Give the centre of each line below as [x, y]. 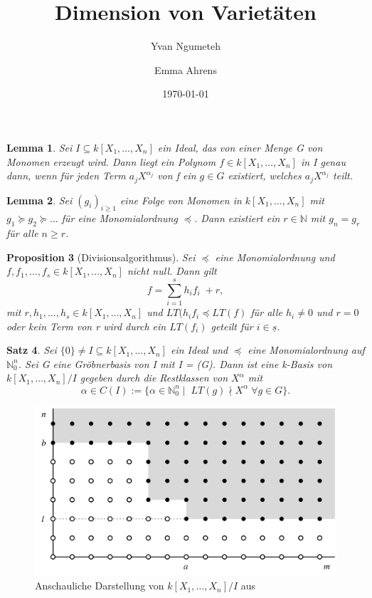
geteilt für [232, 326]
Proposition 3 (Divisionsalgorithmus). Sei [101, 257]
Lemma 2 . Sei [39, 200]
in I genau [323, 161]
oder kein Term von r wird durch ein [86, 326]
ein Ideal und [199, 350]
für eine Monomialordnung [119, 218]
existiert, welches [265, 175]
